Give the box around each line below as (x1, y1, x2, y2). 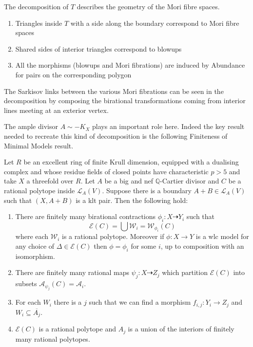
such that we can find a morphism (89, 297, 191, 307)
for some (131, 240, 156, 251)
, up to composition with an (160, 240, 244, 251)
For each (15, 297, 41, 307)
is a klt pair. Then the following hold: (76, 195, 188, 205)
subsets (15, 278, 37, 289)
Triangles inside (15, 18, 62, 28)
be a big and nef (104, 176, 154, 186)
